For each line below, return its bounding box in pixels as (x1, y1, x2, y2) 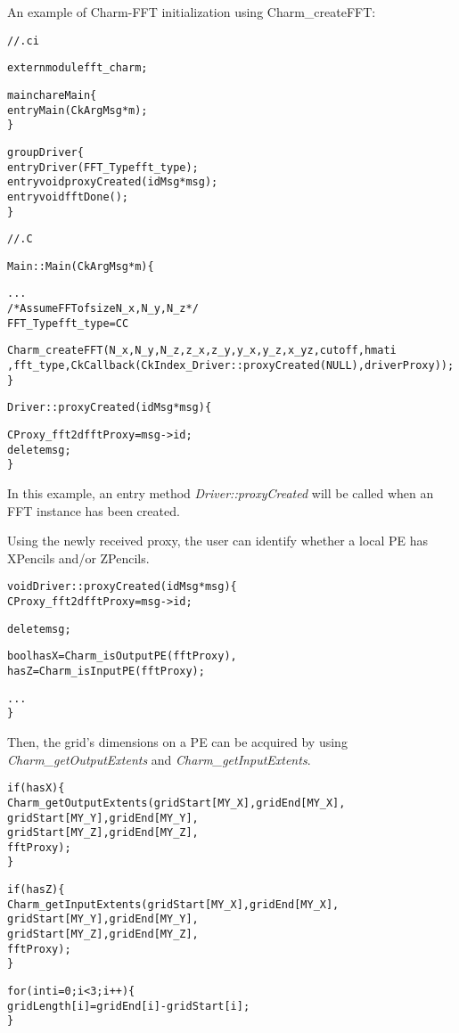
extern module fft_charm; (7, 61, 148, 75)
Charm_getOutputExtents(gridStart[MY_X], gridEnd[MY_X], (7, 796, 346, 809)
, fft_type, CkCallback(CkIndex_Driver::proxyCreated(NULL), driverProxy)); (7, 359, 455, 373)
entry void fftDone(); (7, 190, 129, 203)
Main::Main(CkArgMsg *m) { (7, 259, 154, 273)
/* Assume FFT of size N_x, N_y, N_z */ (7, 302, 199, 316)
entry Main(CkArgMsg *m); (7, 103, 148, 117)
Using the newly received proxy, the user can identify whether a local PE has (7, 531, 429, 550)
